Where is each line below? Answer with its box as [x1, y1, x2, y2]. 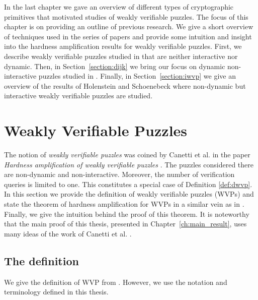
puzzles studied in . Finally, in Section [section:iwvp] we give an [38, 71, 236, 81]
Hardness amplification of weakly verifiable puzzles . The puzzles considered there [4, 159, 253, 169]
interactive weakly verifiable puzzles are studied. [4, 90, 153, 101]
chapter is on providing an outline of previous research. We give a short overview [4, 21, 253, 32]
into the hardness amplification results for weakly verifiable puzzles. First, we [4, 41, 242, 51]
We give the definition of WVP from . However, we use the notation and [4, 276, 227, 287]
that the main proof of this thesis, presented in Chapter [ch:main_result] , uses [4, 218, 247, 229]
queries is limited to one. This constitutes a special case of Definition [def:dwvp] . [4, 178, 252, 189]
